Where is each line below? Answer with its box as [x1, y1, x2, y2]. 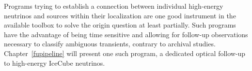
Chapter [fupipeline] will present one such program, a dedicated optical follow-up [4, 48, 246, 58]
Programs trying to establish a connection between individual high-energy [4, 1, 223, 11]
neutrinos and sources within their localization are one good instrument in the [4, 10, 236, 20]
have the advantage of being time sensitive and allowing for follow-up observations [4, 29, 248, 39]
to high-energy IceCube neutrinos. [4, 57, 105, 68]
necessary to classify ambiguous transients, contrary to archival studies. [4, 39, 216, 49]
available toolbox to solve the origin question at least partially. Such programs [4, 20, 236, 30]
